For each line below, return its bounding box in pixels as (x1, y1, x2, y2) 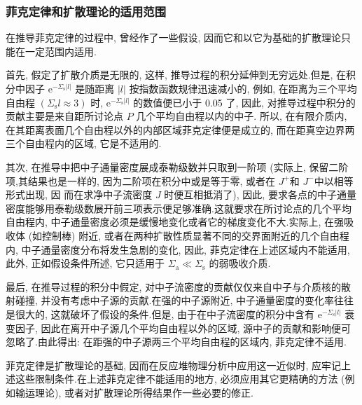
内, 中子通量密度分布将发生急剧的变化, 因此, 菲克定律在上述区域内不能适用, (6, 242, 350, 256)
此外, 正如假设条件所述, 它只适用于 (6, 256, 165, 270)
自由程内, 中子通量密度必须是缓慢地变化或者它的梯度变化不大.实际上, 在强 (6, 214, 344, 229)
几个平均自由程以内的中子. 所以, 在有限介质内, (136, 109, 347, 123)
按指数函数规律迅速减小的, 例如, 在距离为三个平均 (129, 81, 357, 95)
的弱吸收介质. (209, 256, 271, 270)
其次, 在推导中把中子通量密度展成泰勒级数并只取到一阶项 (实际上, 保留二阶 (6, 159, 349, 174)
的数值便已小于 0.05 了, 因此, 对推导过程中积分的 (133, 95, 356, 109)
